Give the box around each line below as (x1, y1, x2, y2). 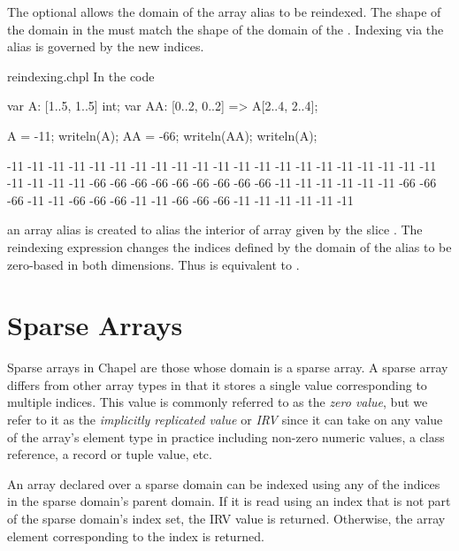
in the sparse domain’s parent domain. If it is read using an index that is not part (7, 492, 451, 510)
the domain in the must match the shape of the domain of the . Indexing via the (7, 19, 444, 38)
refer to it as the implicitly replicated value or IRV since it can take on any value (7, 410, 443, 429)
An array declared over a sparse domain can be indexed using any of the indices (7, 474, 440, 493)
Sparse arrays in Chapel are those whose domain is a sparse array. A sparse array (7, 358, 448, 377)
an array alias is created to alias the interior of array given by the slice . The (7, 220, 423, 239)
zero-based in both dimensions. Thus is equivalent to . (7, 255, 300, 273)
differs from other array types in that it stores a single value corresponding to (7, 375, 427, 394)
